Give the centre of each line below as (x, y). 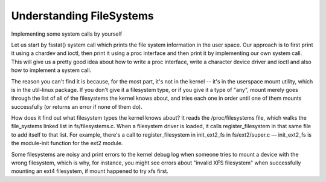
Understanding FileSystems (82, 16)
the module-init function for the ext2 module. (67, 143)
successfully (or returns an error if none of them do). (77, 106)
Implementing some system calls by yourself (67, 34)
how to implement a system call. (51, 70)
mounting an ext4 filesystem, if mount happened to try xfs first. (90, 171)
